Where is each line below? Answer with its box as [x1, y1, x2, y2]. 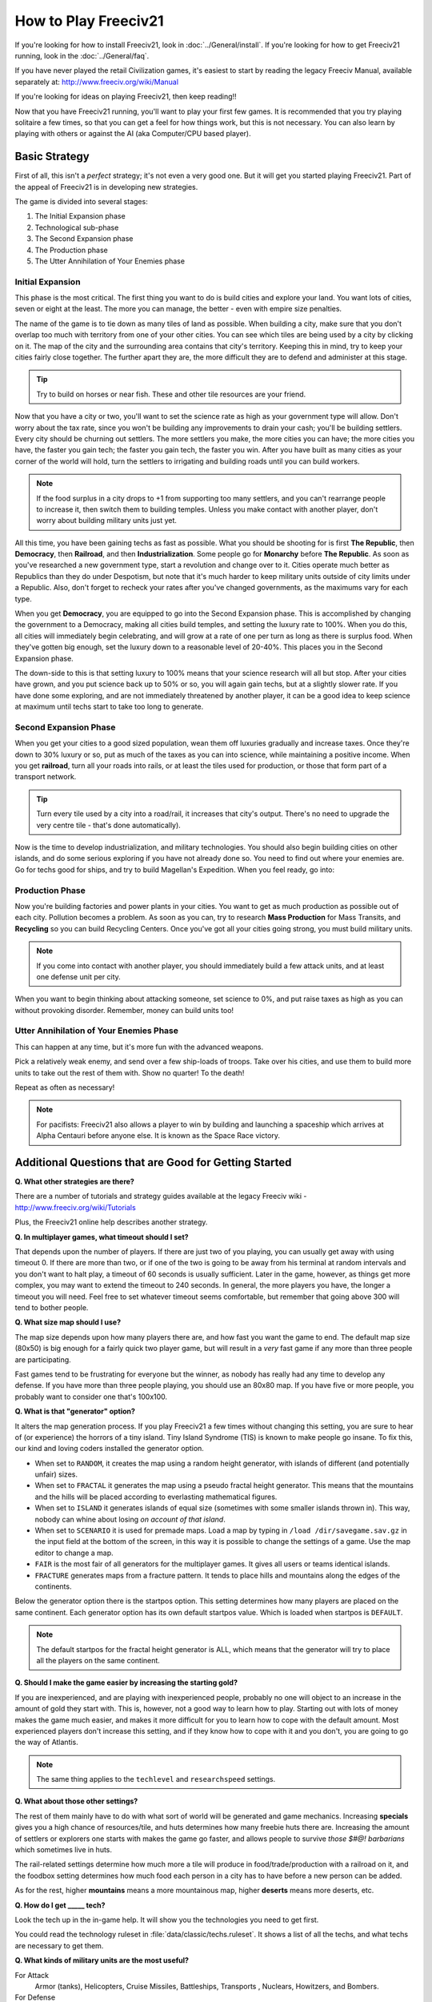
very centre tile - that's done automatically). [36, 820, 182, 830]
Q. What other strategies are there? [14, 1177, 135, 1187]
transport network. [14, 772, 77, 782]
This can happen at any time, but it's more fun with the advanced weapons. [14, 1042, 264, 1051]
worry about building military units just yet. [36, 516, 178, 525]
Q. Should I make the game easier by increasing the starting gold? [14, 1678, 238, 1687]
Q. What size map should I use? [14, 1317, 122, 1327]
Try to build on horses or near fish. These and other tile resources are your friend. [36, 389, 306, 399]
